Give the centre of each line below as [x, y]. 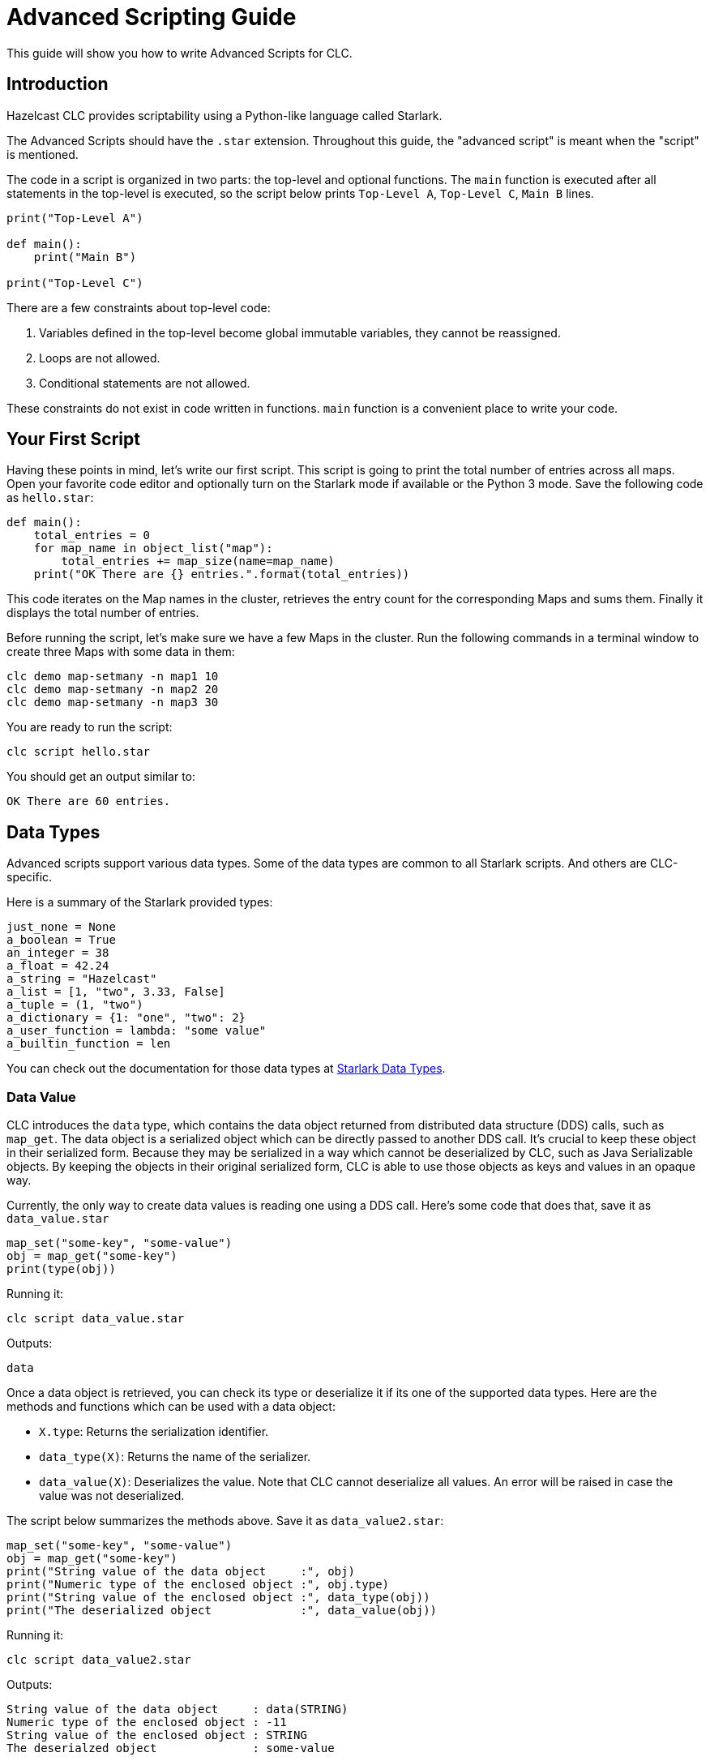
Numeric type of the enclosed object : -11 [147, 1722]
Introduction [58, 84]
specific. [30, 877]
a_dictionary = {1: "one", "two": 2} [126, 1018]
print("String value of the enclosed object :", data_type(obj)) [218, 1598]
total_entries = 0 [92, 536]
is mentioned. [43, 154]
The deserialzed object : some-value [171, 1748]
